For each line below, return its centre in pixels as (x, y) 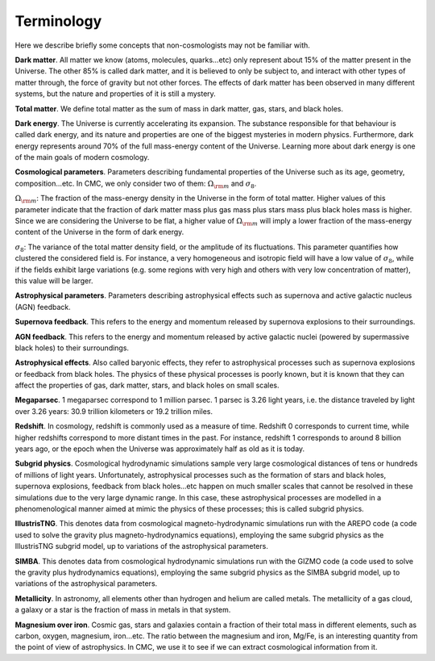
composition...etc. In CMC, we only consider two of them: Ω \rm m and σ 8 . (136, 184)
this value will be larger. (54, 280)
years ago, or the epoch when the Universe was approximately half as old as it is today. (160, 449)
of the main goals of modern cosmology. (82, 157)
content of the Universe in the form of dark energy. (99, 232)
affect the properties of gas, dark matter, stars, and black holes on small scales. (147, 385)
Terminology (58, 21)
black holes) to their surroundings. (72, 348)
